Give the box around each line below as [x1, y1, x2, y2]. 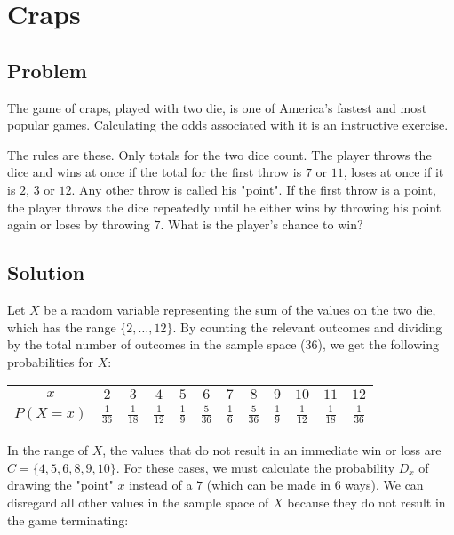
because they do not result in [287, 492, 446, 511]
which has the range [7, 317, 116, 336]
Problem [7, 56, 87, 84]
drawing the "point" [7, 475, 114, 494]
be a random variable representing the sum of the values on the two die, [44, 299, 436, 318]
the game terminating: [7, 510, 129, 529]
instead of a [129, 475, 193, 494]
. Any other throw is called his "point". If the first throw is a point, [71, 180, 436, 198]
